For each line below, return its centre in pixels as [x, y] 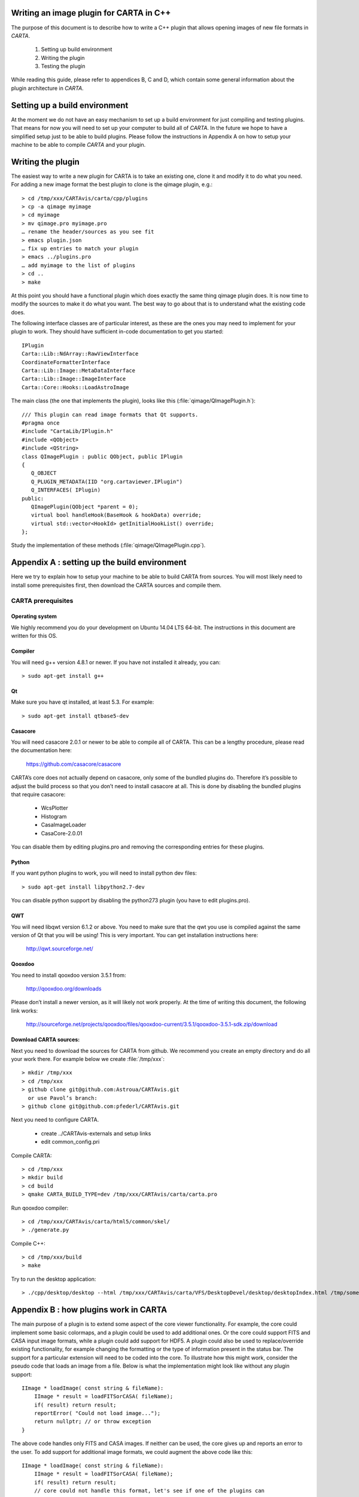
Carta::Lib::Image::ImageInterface [74, 379]
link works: [25, 1010]
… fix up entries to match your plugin [80, 248]
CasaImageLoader [64, 825]
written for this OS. [34, 636]
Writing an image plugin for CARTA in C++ [91, 13]
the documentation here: [41, 750]
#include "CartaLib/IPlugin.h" [68, 431]
